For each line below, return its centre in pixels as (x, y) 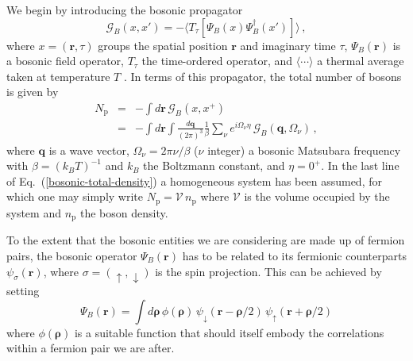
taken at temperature (58, 76)
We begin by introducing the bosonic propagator (125, 10)
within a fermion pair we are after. (91, 348)
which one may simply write (75, 196)
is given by (33, 92)
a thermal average (361, 61)
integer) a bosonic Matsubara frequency (304, 150)
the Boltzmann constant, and (214, 165)
